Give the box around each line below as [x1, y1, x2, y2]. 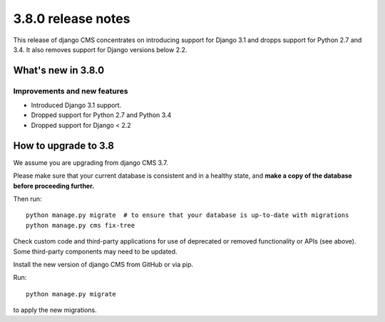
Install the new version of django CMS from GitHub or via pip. [13, 260, 194, 268]
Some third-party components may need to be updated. [13, 247, 178, 256]
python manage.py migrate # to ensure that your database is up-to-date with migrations [26, 211, 349, 219]
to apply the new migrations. [13, 306, 98, 314]
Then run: [13, 194, 42, 203]
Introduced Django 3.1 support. [31, 101, 122, 110]
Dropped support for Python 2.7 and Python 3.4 [31, 111, 172, 119]
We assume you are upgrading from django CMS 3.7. [13, 158, 168, 167]
